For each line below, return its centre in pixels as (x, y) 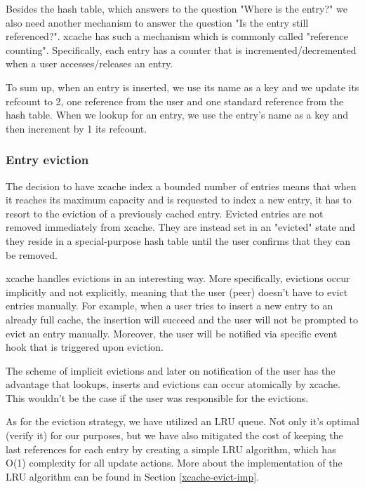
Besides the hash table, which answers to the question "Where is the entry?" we (177, 8)
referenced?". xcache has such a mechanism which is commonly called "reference (177, 36)
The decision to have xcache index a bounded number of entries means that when (181, 186)
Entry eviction (47, 160)
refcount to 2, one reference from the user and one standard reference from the (175, 101)
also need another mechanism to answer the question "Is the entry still (157, 22)
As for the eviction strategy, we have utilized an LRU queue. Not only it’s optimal (182, 421)
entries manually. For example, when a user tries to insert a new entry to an (170, 306)
